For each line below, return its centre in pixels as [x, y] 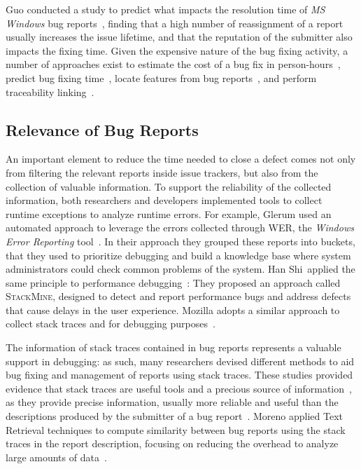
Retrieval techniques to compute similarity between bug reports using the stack [176, 429]
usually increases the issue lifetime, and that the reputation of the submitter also [179, 37]
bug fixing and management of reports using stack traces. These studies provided [179, 375]
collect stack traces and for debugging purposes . [111, 324]
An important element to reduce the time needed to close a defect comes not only [181, 159]
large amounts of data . [56, 457]
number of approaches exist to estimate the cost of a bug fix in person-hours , [173, 64]
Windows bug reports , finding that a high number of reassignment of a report [175, 23]
